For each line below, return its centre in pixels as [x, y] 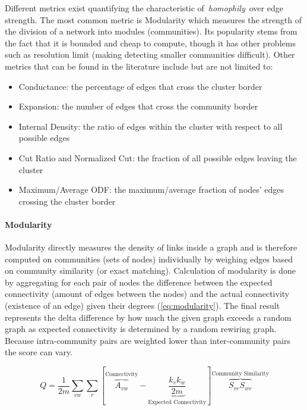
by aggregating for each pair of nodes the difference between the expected [139, 282]
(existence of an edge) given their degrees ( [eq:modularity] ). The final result [143, 306]
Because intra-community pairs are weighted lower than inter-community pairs [148, 340]
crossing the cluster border [67, 201]
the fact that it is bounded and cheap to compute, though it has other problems [150, 43]
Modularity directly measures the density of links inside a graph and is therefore [151, 247]
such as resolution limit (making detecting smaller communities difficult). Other [150, 54]
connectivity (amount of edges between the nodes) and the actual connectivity [147, 294]
